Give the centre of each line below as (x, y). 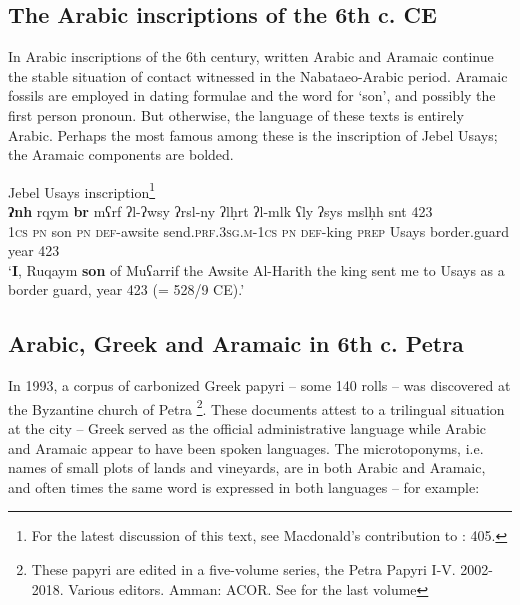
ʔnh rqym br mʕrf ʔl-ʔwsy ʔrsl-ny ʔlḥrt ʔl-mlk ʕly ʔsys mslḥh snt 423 (220, 211)
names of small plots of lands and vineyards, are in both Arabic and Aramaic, (247, 467)
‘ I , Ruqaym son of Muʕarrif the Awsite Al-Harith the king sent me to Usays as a (256, 269)
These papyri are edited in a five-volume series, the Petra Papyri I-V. (243, 569)
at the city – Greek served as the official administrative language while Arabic (247, 428)
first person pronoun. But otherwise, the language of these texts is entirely (236, 114)
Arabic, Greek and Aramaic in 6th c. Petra (236, 343)
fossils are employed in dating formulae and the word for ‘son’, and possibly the (252, 95)
